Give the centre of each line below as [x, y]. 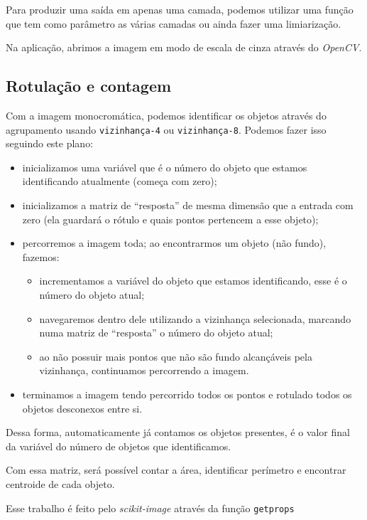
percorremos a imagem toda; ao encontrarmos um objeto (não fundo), [174, 243]
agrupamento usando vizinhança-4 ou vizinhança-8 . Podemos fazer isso [166, 129]
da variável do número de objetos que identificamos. [119, 446]
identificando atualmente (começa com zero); [120, 181]
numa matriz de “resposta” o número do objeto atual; [156, 333]
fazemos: [41, 256]
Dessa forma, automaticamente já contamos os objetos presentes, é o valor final [178, 432]
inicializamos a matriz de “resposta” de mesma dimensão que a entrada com [188, 205]
